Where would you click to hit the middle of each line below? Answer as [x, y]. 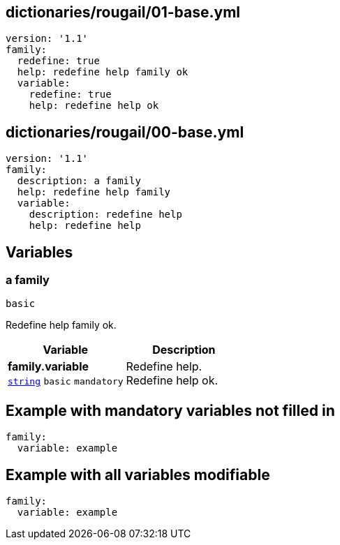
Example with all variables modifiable [138, 475]
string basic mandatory [66, 382]
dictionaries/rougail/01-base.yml [123, 12]
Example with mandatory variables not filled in [170, 410]
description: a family [79, 181]
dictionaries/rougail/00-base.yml [125, 132]
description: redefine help [105, 215]
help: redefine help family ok [103, 72]
